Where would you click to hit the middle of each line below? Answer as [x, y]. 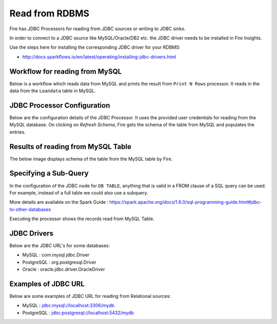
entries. [17, 132]
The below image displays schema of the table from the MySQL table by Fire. [91, 159]
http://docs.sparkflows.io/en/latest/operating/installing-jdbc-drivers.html [99, 57]
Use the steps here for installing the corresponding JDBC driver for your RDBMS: [95, 47]
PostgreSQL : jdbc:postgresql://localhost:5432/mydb [78, 313]
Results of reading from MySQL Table [71, 147]
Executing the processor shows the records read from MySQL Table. [82, 219]
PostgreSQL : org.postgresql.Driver [60, 262]
